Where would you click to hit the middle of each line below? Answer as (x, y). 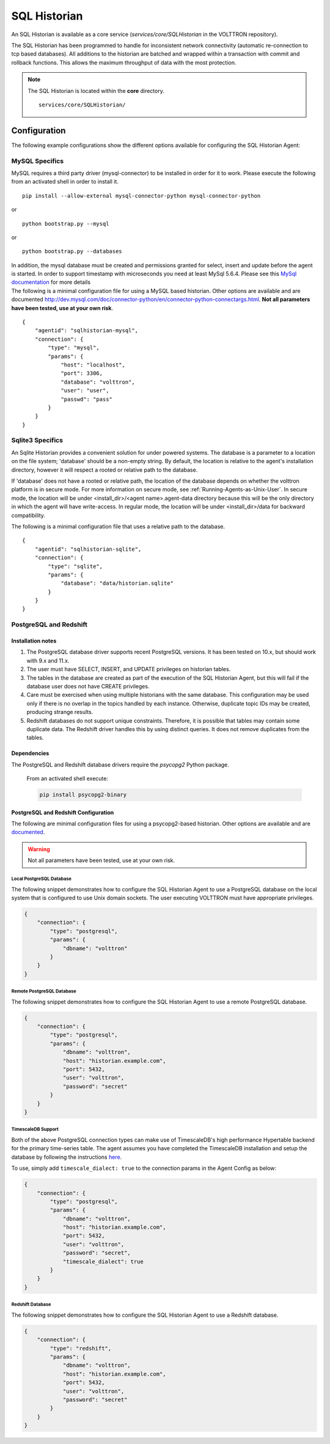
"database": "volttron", (98, 382)
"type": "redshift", (81, 1348)
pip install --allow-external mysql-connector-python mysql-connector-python (141, 195)
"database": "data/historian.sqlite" (117, 583)
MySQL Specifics (38, 161)
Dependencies (30, 753)
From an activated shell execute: (67, 779)
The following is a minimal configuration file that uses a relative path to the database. (118, 526)
